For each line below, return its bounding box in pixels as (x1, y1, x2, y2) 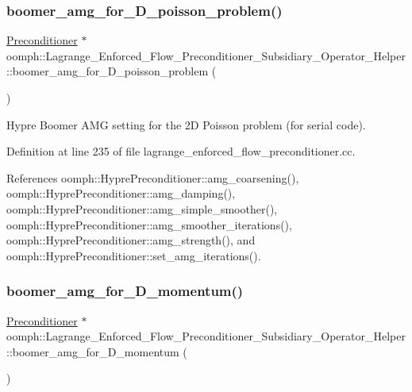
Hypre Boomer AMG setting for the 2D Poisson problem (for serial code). (6, 116, 366, 133)
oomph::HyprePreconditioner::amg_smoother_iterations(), (6, 216, 292, 233)
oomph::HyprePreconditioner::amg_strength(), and (6, 232, 256, 248)
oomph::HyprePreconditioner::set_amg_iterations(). (6, 247, 261, 263)
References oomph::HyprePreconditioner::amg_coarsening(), (6, 169, 299, 186)
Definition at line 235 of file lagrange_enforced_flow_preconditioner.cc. (6, 143, 356, 159)
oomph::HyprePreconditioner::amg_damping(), (6, 185, 236, 202)
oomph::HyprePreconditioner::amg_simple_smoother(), (6, 200, 278, 217)
